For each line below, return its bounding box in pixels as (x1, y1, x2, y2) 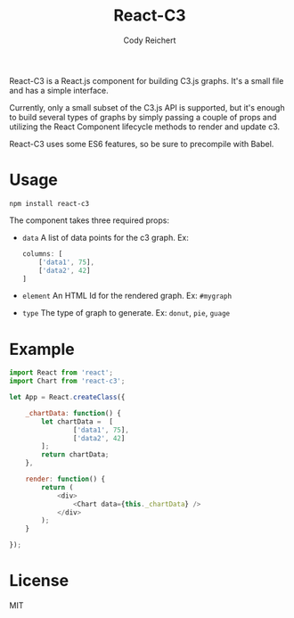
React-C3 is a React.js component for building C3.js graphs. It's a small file (9, 75, 284, 86)
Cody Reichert (123, 35, 176, 45)
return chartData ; (41, 450, 110, 459)
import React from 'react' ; (9, 368, 114, 377)
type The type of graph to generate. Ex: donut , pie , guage (21, 308, 230, 318)
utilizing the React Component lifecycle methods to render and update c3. (9, 121, 281, 132)
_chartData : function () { (25, 408, 122, 417)
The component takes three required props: (9, 215, 169, 226)
